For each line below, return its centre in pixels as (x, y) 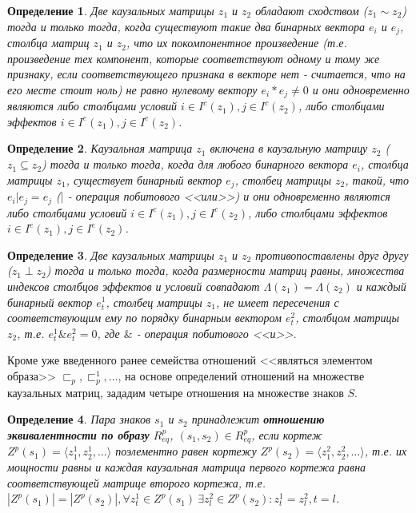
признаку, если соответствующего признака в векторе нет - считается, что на (206, 74)
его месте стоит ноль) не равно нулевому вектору (132, 89)
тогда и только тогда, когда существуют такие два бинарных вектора (186, 26)
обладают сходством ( (312, 10)
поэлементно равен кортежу (186, 451)
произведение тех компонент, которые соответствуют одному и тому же (194, 58)
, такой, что (377, 179)
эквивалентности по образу (78, 434)
